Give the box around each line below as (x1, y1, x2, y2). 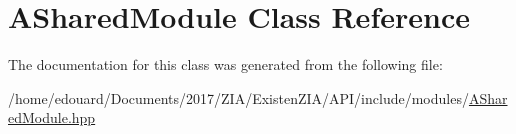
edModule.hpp (8, 107, 96, 128)
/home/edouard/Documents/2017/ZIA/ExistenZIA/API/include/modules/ (8, 87, 469, 108)
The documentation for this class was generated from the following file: (8, 54, 443, 75)
